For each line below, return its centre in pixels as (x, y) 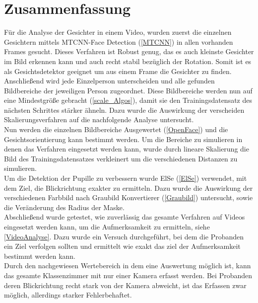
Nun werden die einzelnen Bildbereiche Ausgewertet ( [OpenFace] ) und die (116, 129)
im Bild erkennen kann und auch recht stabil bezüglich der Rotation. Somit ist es (128, 61)
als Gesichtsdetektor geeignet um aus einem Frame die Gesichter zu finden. (118, 71)
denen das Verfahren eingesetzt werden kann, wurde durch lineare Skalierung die (127, 149)
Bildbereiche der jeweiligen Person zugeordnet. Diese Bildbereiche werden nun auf (128, 90)
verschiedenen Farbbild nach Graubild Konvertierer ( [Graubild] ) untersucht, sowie (129, 197)
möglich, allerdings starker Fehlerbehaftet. (68, 295)
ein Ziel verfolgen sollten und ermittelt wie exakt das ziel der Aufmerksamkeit (122, 246)
